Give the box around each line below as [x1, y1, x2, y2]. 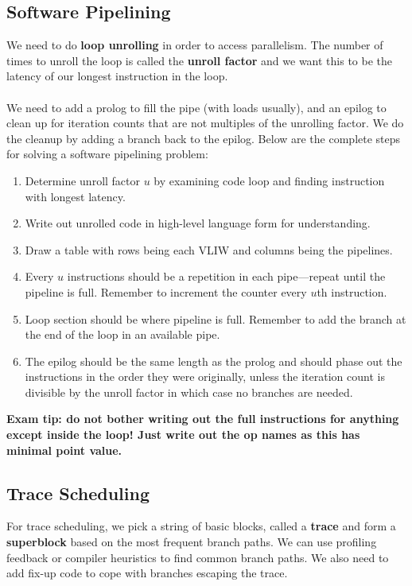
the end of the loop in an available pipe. [25, 326, 220, 343]
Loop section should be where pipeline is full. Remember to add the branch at [25, 310, 406, 327]
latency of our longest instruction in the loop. [6, 68, 228, 84]
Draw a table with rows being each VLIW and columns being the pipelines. [25, 241, 393, 258]
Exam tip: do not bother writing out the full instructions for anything [6, 410, 399, 427]
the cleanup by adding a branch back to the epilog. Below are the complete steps [6, 130, 401, 146]
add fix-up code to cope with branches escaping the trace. [6, 565, 288, 581]
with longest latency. [25, 188, 126, 204]
